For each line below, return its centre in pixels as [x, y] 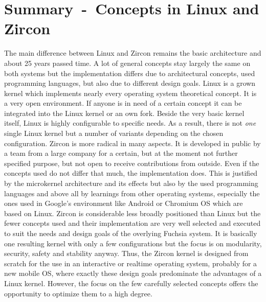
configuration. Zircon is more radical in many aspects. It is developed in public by [132, 143]
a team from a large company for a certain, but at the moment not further [121, 153]
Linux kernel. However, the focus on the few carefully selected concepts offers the [131, 283]
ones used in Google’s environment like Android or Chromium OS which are [124, 203]
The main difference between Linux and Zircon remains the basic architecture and [133, 53]
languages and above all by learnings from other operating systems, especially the [132, 193]
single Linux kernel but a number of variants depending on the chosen [114, 133]
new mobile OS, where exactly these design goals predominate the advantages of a [133, 273]
